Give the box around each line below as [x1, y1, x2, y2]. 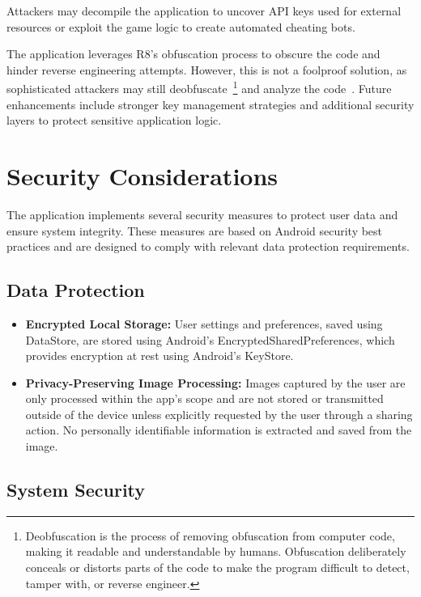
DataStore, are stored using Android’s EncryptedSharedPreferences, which [25, 331, 395, 348]
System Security [6, 477, 146, 502]
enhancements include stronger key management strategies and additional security [6, 95, 415, 112]
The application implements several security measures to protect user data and [6, 205, 398, 222]
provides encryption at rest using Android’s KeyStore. [25, 347, 294, 364]
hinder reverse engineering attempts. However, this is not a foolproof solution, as [6, 61, 407, 78]
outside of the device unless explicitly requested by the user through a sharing [25, 405, 413, 422]
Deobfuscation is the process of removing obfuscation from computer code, [25, 527, 395, 544]
